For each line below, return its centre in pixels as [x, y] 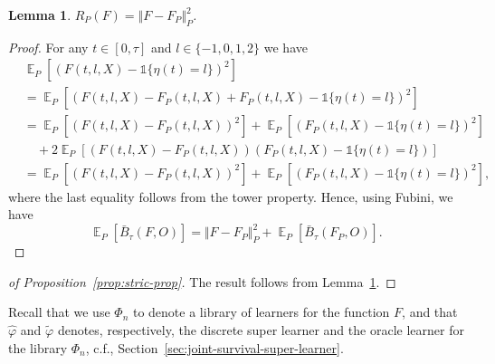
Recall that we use [59, 312]
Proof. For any [48, 47]
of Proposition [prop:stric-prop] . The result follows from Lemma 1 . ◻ [202, 281]
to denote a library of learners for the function [261, 312]
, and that [430, 312]
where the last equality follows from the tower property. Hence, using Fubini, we [231, 196]
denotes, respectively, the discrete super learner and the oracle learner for [261, 330]
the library [38, 347]
